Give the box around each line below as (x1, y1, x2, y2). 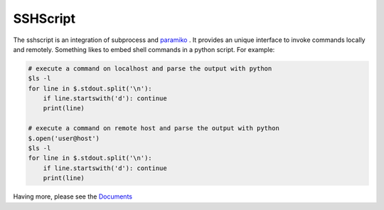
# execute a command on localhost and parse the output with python (28, 64, 272, 73)
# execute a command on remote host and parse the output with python (28, 125, 280, 132)
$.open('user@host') (28, 134, 100, 142)
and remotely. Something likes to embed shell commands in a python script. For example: (13, 45, 275, 53)
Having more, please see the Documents (13, 192, 133, 201)
